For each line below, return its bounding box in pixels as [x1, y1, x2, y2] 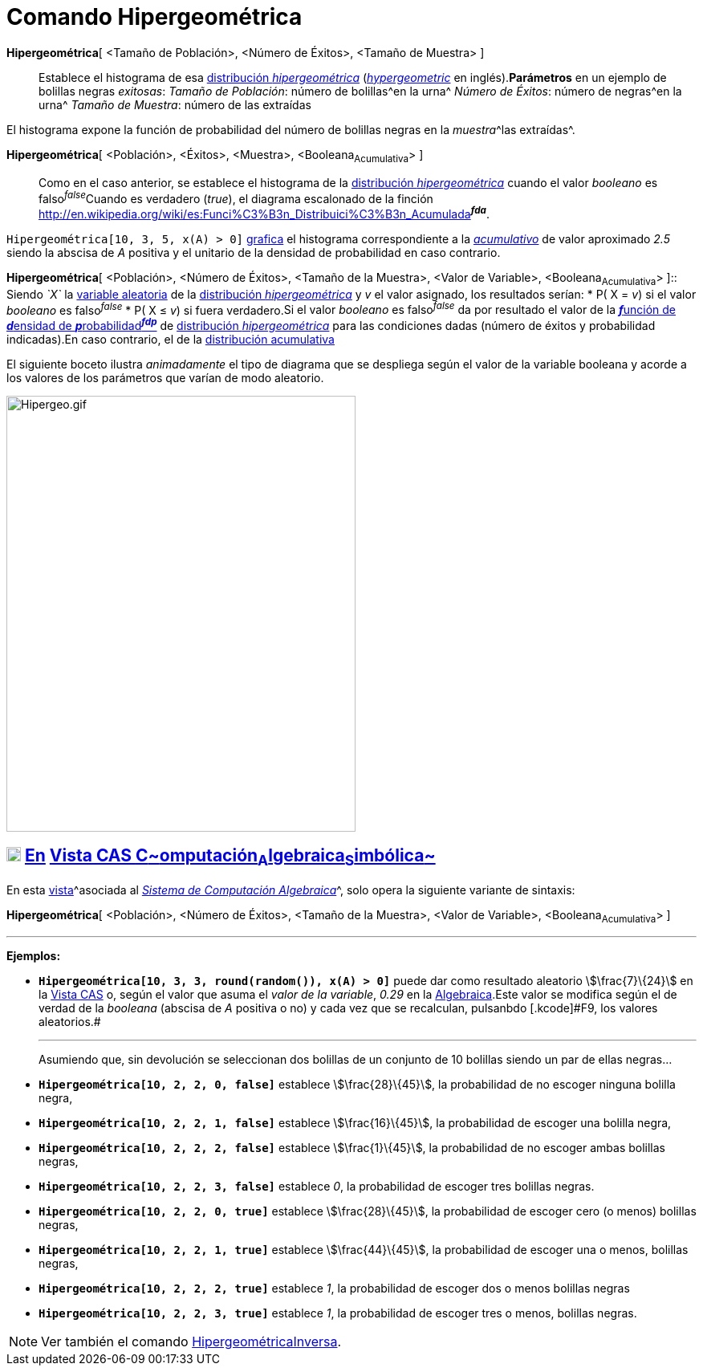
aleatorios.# [39, 1014, 101, 1028]
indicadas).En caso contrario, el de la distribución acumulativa [6, 332, 335, 346]
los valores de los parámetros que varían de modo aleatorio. [6, 370, 324, 385]
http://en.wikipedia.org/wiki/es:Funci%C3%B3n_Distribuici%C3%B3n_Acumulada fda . [39, 205, 490, 221]
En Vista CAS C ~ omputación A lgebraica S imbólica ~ [24, 845, 436, 869]
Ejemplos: [6, 948, 61, 963]
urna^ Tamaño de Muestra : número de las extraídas [39, 97, 311, 112]
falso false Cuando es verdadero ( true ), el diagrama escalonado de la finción [39, 189, 433, 206]
